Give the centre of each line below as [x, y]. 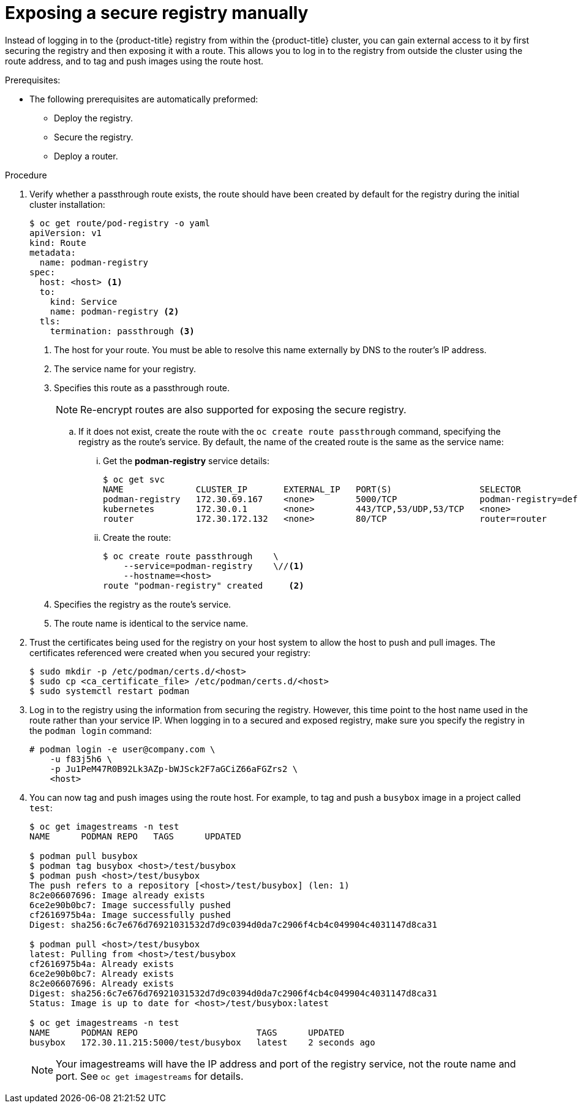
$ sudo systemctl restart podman [110, 691]
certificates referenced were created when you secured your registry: [170, 652]
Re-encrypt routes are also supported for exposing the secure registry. [243, 409]
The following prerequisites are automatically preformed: [144, 99]
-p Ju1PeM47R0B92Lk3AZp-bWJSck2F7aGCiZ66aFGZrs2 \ [174, 769]
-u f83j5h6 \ [81, 759]
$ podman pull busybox [84, 856]
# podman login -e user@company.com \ [122, 749]
